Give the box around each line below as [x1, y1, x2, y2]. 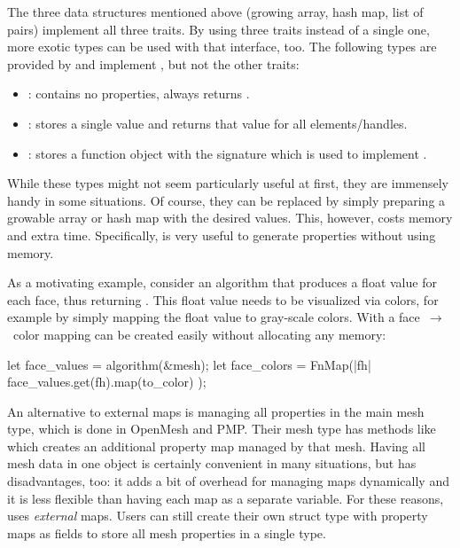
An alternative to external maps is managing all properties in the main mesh [7, 402, 425, 420]
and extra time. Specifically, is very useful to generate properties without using [7, 225, 436, 244]
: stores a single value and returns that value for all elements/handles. [27, 114, 408, 132]
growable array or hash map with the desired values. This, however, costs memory [7, 208, 453, 227]
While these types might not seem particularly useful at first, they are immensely [7, 174, 448, 192]
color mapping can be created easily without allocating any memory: [12, 325, 386, 343]
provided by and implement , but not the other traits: [7, 54, 300, 73]
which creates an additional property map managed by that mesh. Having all [7, 436, 426, 455]
